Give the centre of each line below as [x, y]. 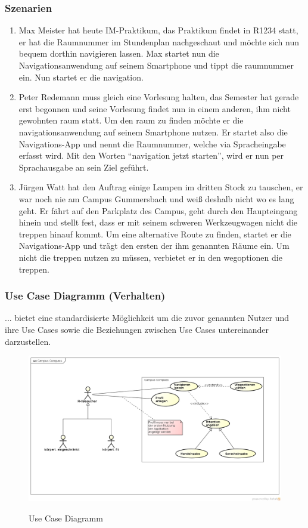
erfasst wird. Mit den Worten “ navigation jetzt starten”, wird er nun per [151, 155]
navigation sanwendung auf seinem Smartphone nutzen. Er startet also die [153, 132]
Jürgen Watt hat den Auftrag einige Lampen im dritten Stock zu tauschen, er [161, 187]
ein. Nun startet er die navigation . [81, 77]
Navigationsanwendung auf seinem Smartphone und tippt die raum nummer [156, 65]
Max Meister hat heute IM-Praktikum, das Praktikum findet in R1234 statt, [158, 30]
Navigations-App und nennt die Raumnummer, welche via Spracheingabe [152, 143]
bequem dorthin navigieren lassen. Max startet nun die [119, 53]
